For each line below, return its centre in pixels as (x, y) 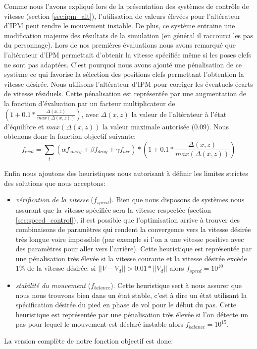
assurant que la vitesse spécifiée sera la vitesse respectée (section (113, 209)
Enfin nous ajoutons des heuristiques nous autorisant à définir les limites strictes (126, 173)
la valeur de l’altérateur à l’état (179, 114)
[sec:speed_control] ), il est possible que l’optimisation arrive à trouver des (128, 219)
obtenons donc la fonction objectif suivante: (70, 136)
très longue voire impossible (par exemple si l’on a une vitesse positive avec (130, 239)
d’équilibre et (24, 126)
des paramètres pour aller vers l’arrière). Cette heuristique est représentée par (134, 249)
